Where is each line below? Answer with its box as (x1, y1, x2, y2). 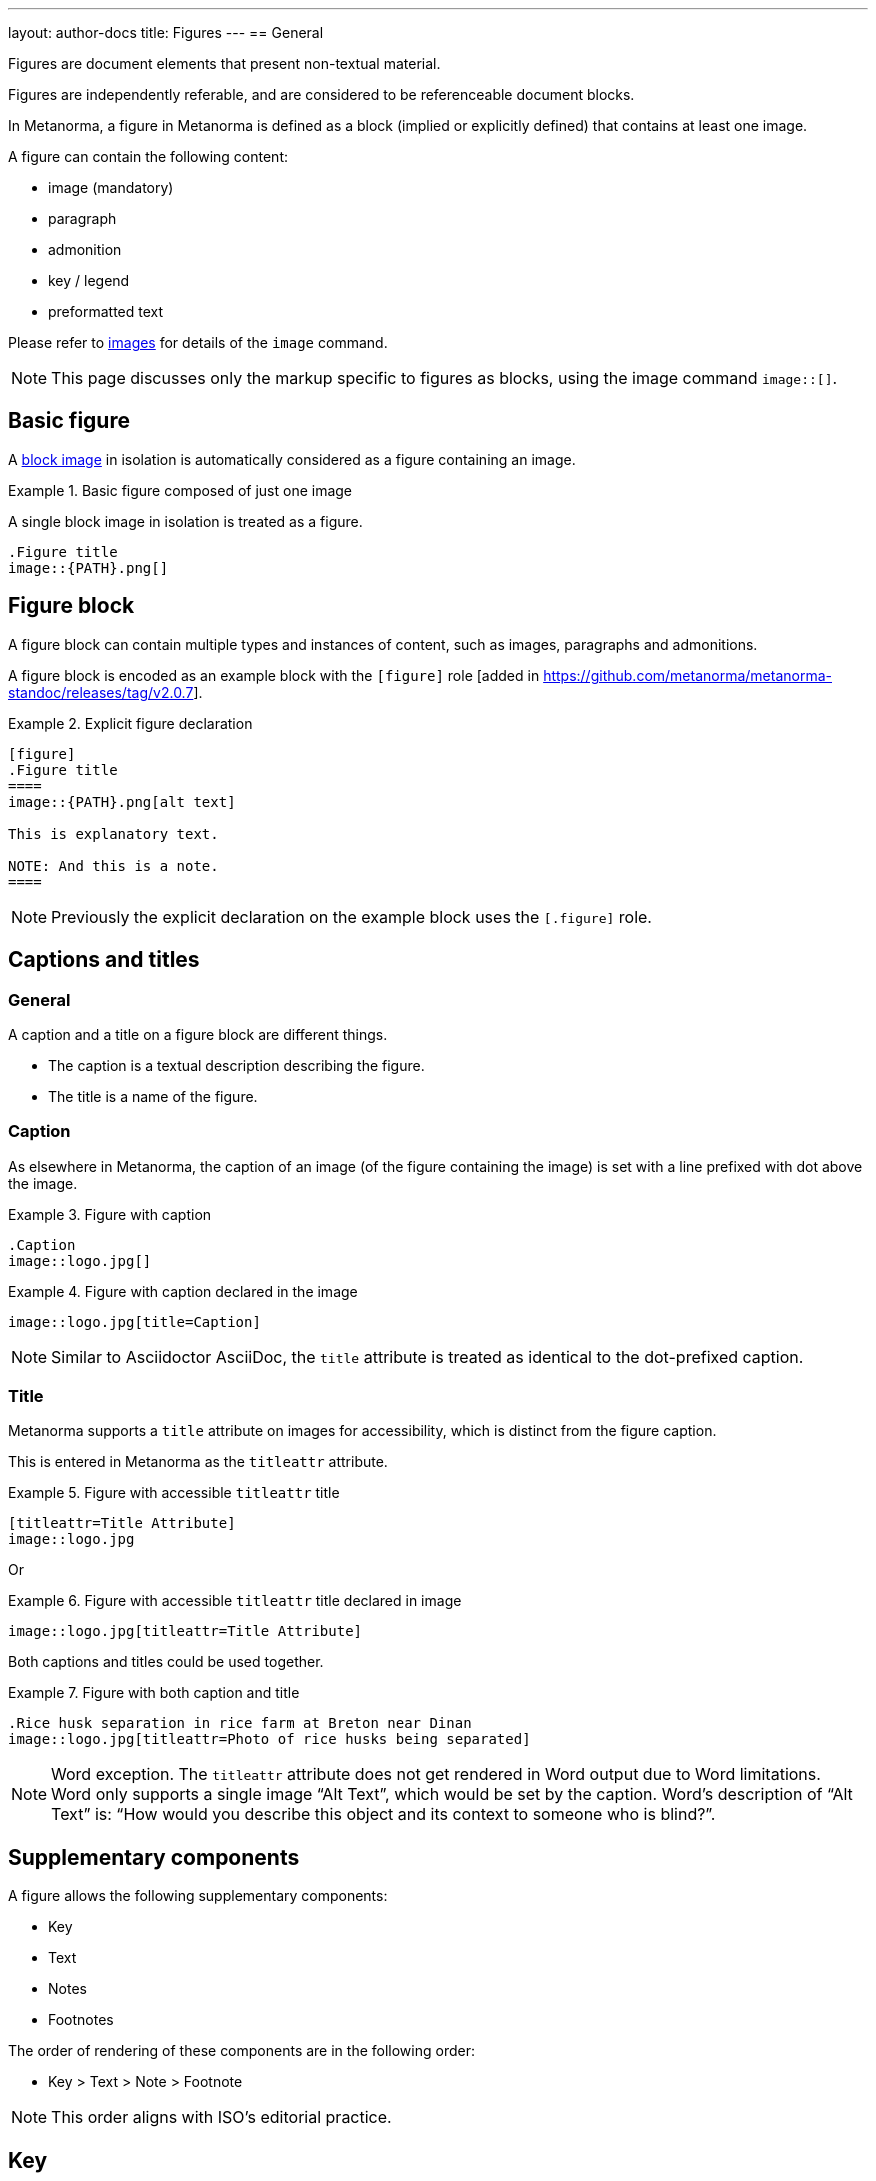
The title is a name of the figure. (48, 1087, 258, 1105)
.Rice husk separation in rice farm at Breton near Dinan (8, 1715, 472, 1732)
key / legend (48, 272, 130, 289)
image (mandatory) (48, 179, 174, 196)
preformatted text (48, 303, 164, 320)
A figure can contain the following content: (8, 148, 288, 165)
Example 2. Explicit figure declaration (8, 714, 253, 732)
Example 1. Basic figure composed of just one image (8, 481, 353, 499)
